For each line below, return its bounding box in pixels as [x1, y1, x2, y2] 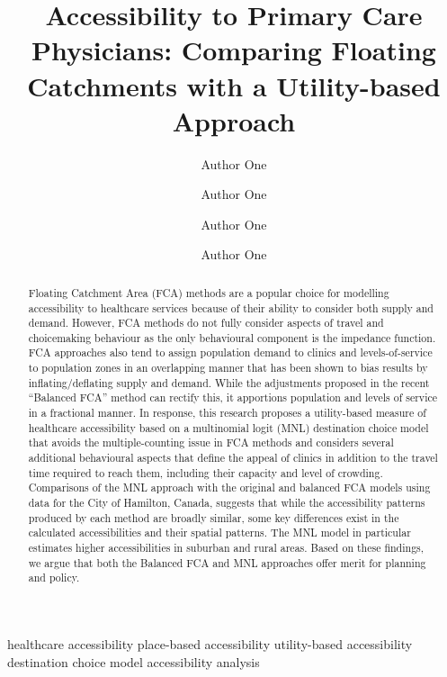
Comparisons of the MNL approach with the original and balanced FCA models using [28, 480, 431, 495]
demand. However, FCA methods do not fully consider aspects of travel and [28, 315, 384, 330]
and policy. [28, 570, 80, 585]
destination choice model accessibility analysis [7, 652, 260, 671]
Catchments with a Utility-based [27, 67, 441, 104]
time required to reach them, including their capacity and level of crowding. [28, 465, 383, 480]
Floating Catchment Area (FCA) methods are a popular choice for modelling [28, 284, 389, 300]
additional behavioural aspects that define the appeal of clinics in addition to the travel [28, 450, 438, 465]
